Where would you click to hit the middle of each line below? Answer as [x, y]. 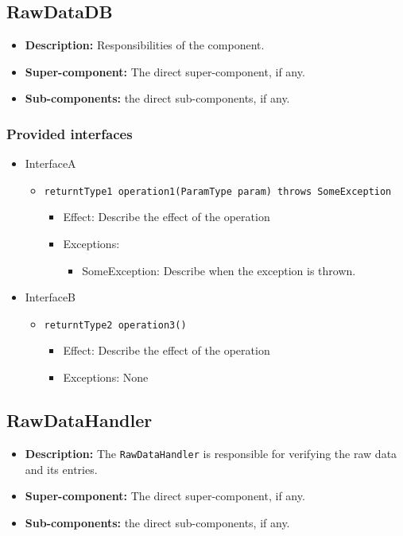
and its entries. [61, 469]
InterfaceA [50, 163]
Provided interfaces [70, 133]
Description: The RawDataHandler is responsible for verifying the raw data [211, 453]
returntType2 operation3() [115, 325]
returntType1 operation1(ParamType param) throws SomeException [218, 191]
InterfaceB [50, 297]
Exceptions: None [106, 377]
